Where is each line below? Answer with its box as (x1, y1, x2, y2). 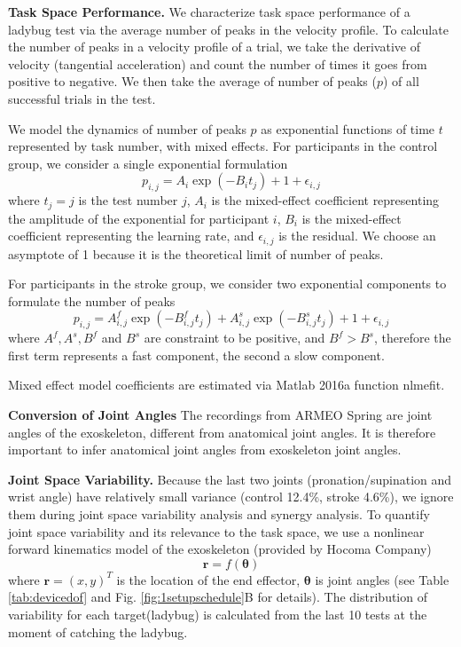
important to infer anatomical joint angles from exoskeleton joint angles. (8, 440, 402, 459)
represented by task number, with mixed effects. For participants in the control (8, 137, 438, 155)
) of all (382, 72, 419, 91)
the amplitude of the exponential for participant (8, 209, 270, 227)
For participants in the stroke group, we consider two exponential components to (8, 274, 447, 293)
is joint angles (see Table (315, 570, 449, 588)
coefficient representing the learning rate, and (8, 226, 254, 245)
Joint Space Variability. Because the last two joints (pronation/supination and (8, 469, 452, 488)
